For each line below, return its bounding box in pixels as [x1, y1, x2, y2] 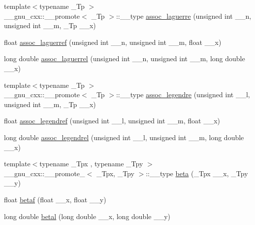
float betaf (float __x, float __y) [4, 194, 106, 204]
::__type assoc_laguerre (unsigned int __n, [116, 10, 252, 21]
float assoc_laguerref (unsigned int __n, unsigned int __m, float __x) [4, 37, 222, 47]
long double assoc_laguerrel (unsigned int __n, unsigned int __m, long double [4, 53, 245, 64]
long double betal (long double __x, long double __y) [4, 211, 171, 221]
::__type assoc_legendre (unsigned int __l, [116, 89, 250, 100]
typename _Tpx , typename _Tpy [39, 158, 143, 169]
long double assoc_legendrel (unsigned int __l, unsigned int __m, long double [4, 132, 244, 142]
